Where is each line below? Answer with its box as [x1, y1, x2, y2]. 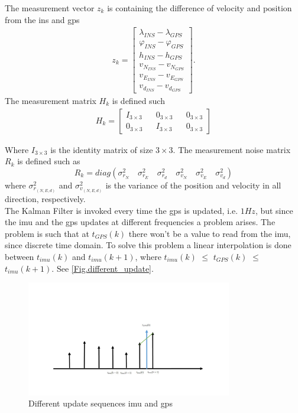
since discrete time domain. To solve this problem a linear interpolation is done [5, 239, 291, 251]
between [5, 250, 34, 262]
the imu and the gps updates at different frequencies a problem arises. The [5, 216, 276, 228]
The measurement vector [5, 2, 95, 14]
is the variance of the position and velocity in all [105, 178, 281, 191]
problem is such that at [5, 227, 89, 239]
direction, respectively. [5, 192, 86, 204]
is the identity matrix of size [50, 143, 153, 155]
